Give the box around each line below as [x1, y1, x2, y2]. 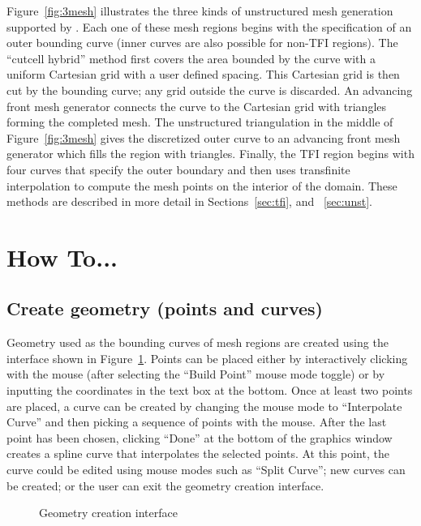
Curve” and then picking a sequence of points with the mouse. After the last [6, 413, 387, 430]
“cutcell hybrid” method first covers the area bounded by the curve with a [6, 49, 376, 66]
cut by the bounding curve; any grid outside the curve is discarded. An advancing [6, 81, 413, 98]
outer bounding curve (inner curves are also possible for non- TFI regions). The [6, 34, 398, 51]
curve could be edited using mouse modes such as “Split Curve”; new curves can [6, 461, 406, 478]
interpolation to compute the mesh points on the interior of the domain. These [6, 177, 397, 194]
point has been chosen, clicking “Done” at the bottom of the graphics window [6, 429, 393, 446]
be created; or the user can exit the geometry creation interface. [6, 477, 324, 494]
